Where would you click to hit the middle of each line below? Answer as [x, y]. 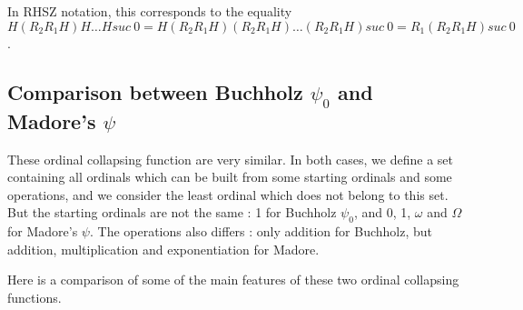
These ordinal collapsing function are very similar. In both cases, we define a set [230, 159]
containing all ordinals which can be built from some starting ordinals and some [230, 177]
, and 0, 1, [382, 212]
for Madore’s [43, 231]
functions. [35, 297]
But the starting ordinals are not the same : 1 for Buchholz [172, 212]
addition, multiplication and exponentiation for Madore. [163, 249]
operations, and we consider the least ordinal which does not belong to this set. [228, 194]
